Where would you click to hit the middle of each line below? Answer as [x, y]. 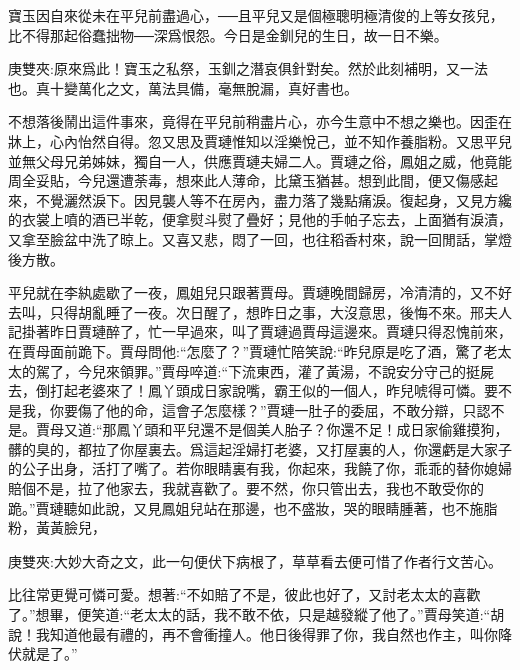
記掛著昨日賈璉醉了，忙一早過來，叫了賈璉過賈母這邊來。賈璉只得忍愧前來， [260, 331]
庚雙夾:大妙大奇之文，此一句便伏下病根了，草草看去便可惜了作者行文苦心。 [255, 560]
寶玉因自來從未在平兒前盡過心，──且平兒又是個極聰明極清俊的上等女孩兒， [256, 15]
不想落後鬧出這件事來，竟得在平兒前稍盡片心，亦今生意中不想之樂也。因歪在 [260, 121]
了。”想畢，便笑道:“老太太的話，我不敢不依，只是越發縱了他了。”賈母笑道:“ [249, 614]
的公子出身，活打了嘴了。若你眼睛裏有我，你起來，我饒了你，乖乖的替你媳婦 [260, 468]
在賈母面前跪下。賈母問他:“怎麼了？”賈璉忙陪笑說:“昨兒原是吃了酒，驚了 [246, 350]
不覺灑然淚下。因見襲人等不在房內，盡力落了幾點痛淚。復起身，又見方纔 [273, 199]
